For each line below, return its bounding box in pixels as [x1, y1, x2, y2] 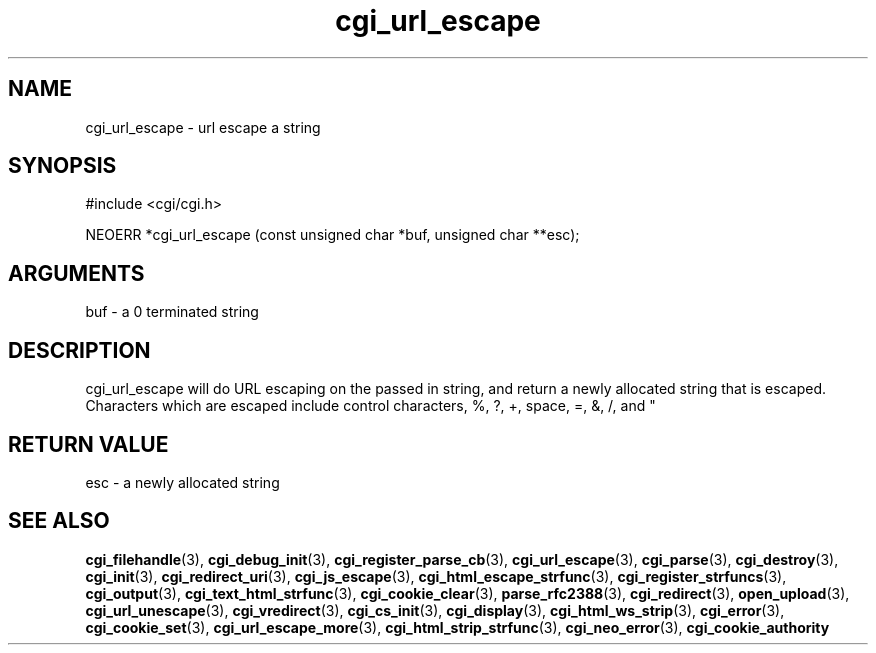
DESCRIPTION [8, 337, 151, 363]
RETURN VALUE [8, 431, 169, 457]
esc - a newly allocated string [85, 473, 280, 491]
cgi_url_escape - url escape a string [85, 118, 321, 136]
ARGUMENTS [8, 260, 145, 286]
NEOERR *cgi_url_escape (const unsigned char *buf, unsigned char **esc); [85, 226, 580, 244]
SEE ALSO [8, 508, 110, 534]
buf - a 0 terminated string [85, 303, 259, 321]
